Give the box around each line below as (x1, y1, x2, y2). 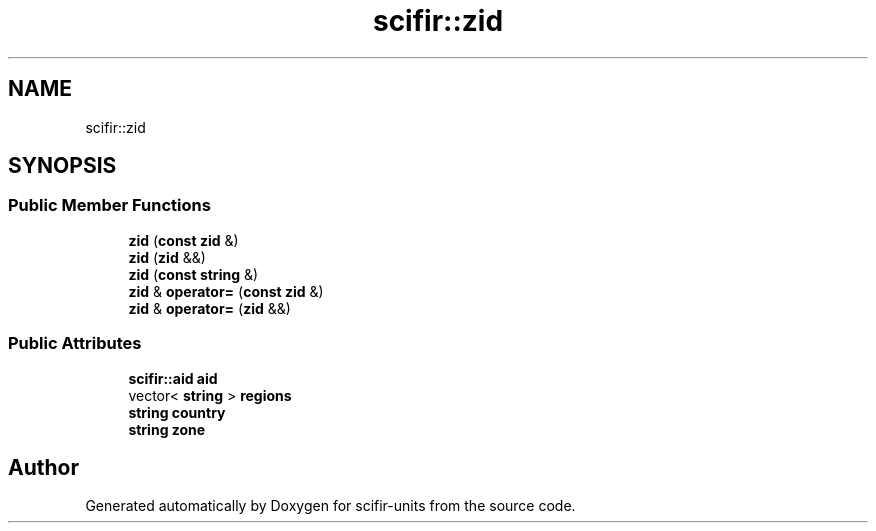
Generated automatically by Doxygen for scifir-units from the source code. (85, 497, 576, 515)
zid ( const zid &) (128, 231, 239, 249)
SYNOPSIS (8, 153, 117, 179)
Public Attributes (8, 333, 142, 354)
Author (8, 454, 79, 480)
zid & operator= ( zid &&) (128, 299, 291, 317)
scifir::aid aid (128, 369, 218, 387)
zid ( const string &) (128, 265, 259, 283)
